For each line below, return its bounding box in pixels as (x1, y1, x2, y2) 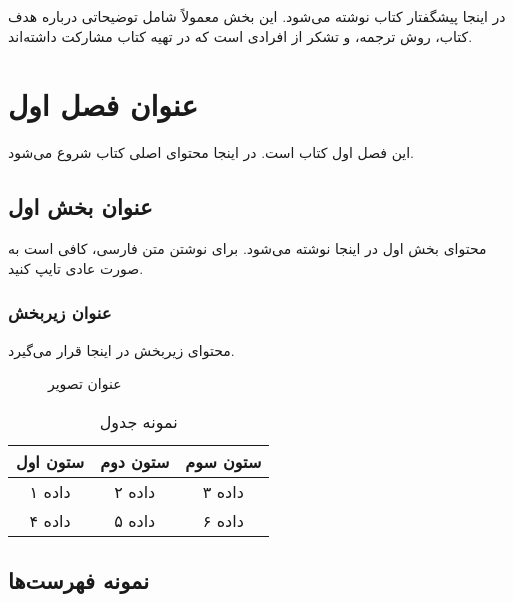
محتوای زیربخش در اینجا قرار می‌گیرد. (8, 339, 235, 360)
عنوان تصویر (48, 373, 122, 394)
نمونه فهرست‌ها (8, 565, 149, 596)
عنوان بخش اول (8, 191, 153, 222)
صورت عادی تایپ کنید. (8, 257, 144, 278)
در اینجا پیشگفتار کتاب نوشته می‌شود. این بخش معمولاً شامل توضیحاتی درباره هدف (8, 6, 506, 26)
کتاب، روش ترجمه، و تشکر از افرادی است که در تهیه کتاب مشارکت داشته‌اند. (8, 25, 473, 46)
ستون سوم (185, 449, 262, 473)
